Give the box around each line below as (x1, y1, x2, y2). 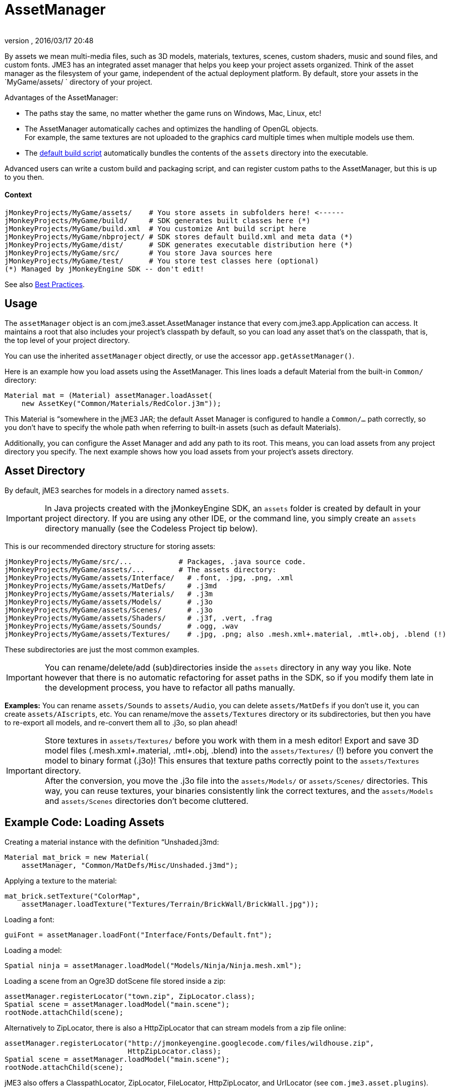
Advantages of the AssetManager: (5, 93, 118, 102)
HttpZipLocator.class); (127, 1047, 221, 1055)
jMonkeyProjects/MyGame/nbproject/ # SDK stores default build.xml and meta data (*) (5, 232, 353, 241)
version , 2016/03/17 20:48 (5, 36, 94, 45)
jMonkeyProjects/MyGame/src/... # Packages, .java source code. (5, 557, 306, 566)
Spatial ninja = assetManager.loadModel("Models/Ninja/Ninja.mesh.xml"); (5, 961, 302, 970)
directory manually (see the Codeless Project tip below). (44, 523, 258, 533)
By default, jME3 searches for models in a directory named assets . (5, 486, 229, 495)
